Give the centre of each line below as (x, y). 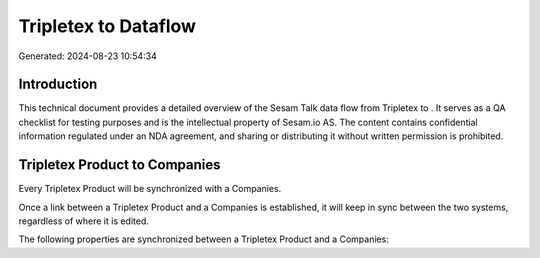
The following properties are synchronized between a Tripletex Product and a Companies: (203, 239)
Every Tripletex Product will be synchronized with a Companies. (150, 189)
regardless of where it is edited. (84, 221)
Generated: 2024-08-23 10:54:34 (87, 56)
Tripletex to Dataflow (107, 26)
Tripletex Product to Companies (119, 165)
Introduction (58, 84)
